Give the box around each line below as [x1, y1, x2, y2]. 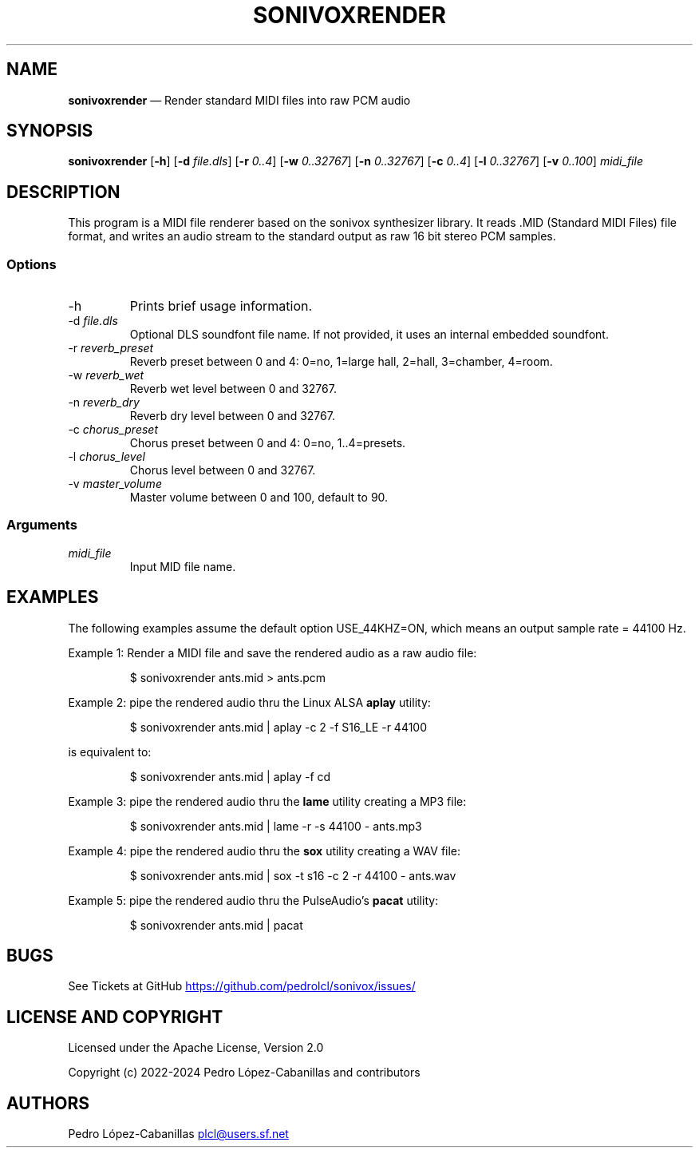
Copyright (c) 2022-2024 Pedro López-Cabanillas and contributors [68, 1065, 421, 1080]
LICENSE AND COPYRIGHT [6, 1006, 223, 1027]
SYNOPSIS [6, 121, 93, 141]
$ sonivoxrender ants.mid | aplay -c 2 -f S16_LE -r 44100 [129, 720, 428, 734]
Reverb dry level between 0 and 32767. [129, 409, 335, 423]
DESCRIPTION [6, 181, 120, 202]
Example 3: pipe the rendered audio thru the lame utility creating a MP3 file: [68, 794, 467, 808]
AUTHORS [6, 1093, 90, 1113]
